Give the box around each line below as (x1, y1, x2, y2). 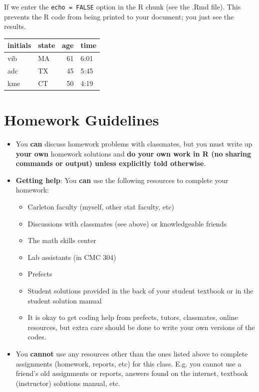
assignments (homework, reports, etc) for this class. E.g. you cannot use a (15, 358, 242, 368)
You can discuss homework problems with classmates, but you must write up (15, 138, 253, 149)
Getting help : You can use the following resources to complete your (15, 174, 229, 185)
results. (4, 21, 26, 31)
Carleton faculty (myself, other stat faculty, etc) (27, 201, 175, 212)
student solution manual (27, 295, 102, 305)
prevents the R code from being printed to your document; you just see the (4, 11, 234, 21)
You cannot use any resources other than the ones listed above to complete (15, 348, 248, 358)
